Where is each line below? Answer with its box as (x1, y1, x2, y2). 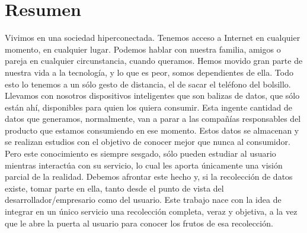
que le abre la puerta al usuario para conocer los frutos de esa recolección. (5, 216, 273, 229)
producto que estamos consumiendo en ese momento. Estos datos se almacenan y (5, 124, 299, 136)
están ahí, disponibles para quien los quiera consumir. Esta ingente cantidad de (5, 101, 292, 113)
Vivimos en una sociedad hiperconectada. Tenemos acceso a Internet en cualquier (5, 31, 300, 44)
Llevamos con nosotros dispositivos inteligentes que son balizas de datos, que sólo (5, 89, 300, 102)
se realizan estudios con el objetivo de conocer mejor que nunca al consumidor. (5, 135, 290, 148)
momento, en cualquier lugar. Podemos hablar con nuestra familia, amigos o (5, 43, 281, 55)
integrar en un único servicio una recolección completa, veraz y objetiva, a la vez (5, 205, 298, 218)
